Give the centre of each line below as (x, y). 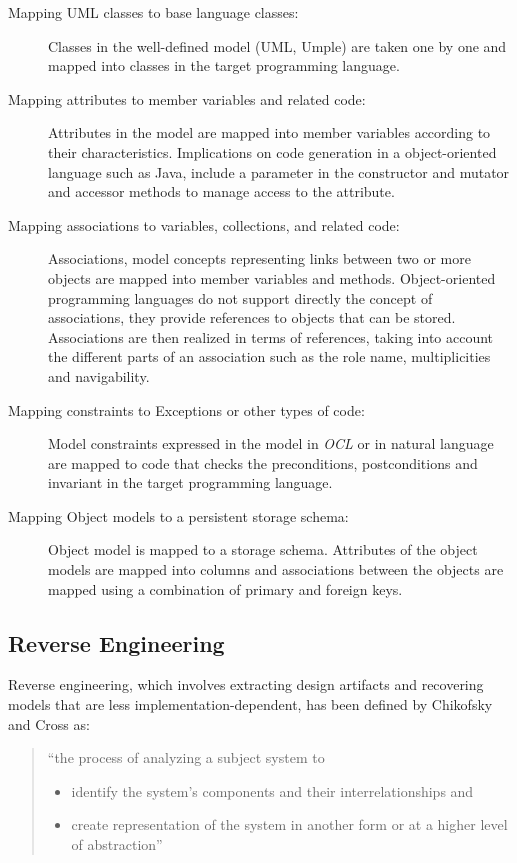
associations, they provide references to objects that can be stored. (252, 317)
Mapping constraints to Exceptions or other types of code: (186, 409)
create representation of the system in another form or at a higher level (289, 824)
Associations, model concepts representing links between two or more (259, 258)
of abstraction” (117, 844)
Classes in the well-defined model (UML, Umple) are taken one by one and (277, 45)
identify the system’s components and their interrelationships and (272, 790)
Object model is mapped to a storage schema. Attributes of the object (263, 549)
